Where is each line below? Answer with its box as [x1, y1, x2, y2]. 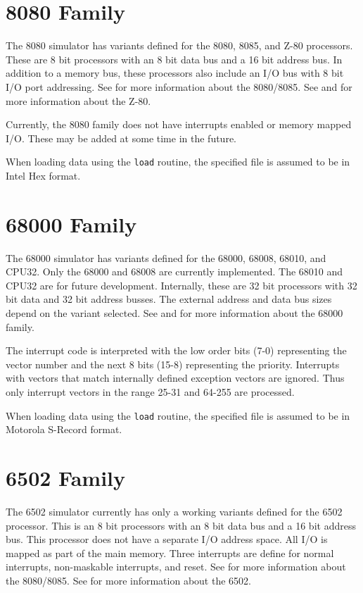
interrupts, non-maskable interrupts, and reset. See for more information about [6, 559, 346, 574]
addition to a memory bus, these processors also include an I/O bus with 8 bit [6, 65, 344, 80]
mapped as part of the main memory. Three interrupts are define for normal [6, 545, 334, 560]
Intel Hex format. [6, 168, 81, 182]
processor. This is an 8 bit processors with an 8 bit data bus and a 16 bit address [6, 518, 356, 532]
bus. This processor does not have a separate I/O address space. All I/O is [6, 532, 328, 547]
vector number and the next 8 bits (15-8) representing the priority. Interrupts [6, 356, 340, 371]
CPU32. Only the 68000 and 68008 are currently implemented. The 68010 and [6, 264, 343, 279]
